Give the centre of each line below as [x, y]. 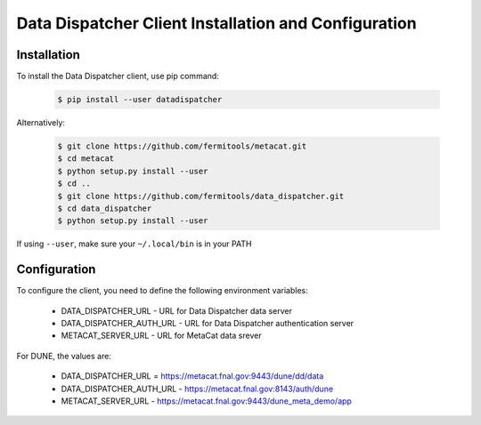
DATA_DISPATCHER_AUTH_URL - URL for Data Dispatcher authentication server [208, 324]
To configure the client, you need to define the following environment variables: [162, 291]
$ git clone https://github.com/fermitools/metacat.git [182, 146]
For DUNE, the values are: [64, 356]
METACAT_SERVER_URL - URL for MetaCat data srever [161, 336]
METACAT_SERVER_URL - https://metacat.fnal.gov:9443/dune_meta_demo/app [206, 401]
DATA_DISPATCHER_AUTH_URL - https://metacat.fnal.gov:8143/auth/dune [197, 389]
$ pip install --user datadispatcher [140, 100]
